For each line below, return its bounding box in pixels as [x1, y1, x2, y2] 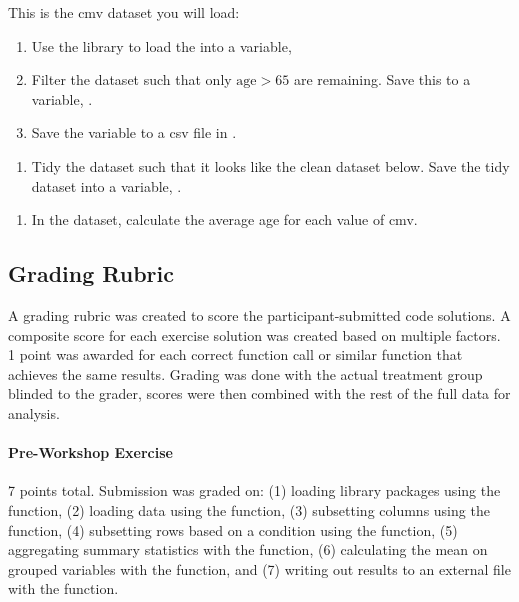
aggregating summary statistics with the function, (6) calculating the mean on [8, 539, 488, 560]
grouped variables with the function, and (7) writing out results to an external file [8, 558, 511, 579]
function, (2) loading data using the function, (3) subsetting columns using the [8, 499, 490, 520]
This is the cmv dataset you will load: [8, 2, 240, 22]
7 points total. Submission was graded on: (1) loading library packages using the [8, 480, 501, 501]
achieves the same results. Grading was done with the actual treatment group [8, 363, 483, 384]
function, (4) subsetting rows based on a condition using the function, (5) [8, 519, 458, 540]
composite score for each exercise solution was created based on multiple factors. [8, 324, 501, 345]
